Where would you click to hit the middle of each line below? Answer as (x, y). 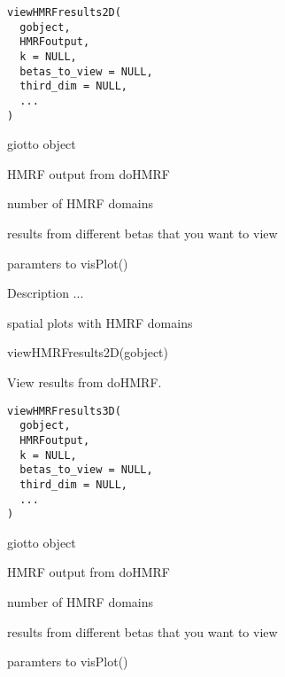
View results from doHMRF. (85, 382)
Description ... (46, 293)
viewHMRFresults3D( (64, 411)
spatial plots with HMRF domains (100, 322)
